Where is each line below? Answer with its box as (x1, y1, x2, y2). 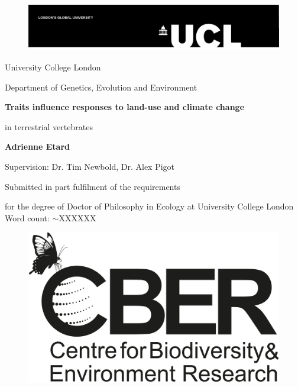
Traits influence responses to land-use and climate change (5, 101, 245, 113)
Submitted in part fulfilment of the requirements (5, 180, 180, 192)
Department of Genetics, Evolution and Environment (5, 80, 197, 93)
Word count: (5, 211, 50, 224)
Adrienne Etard (5, 140, 70, 153)
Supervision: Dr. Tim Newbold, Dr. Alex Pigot (5, 160, 175, 172)
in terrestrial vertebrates (5, 120, 93, 133)
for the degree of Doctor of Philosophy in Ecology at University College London (5, 200, 294, 212)
